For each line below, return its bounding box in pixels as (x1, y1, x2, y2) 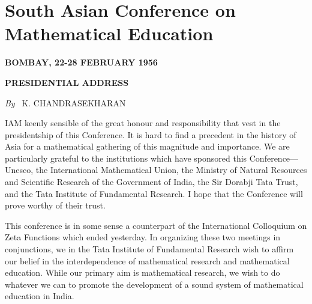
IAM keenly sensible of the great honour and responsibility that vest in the (5, 117, 281, 129)
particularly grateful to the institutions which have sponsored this (5, 151, 247, 164)
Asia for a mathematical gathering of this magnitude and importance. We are (5, 140, 290, 153)
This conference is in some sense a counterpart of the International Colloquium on (5, 219, 307, 231)
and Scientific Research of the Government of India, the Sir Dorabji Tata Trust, (5, 175, 298, 188)
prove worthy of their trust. (5, 199, 106, 211)
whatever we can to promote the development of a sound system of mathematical (5, 278, 304, 290)
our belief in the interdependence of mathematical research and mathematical (5, 254, 290, 267)
